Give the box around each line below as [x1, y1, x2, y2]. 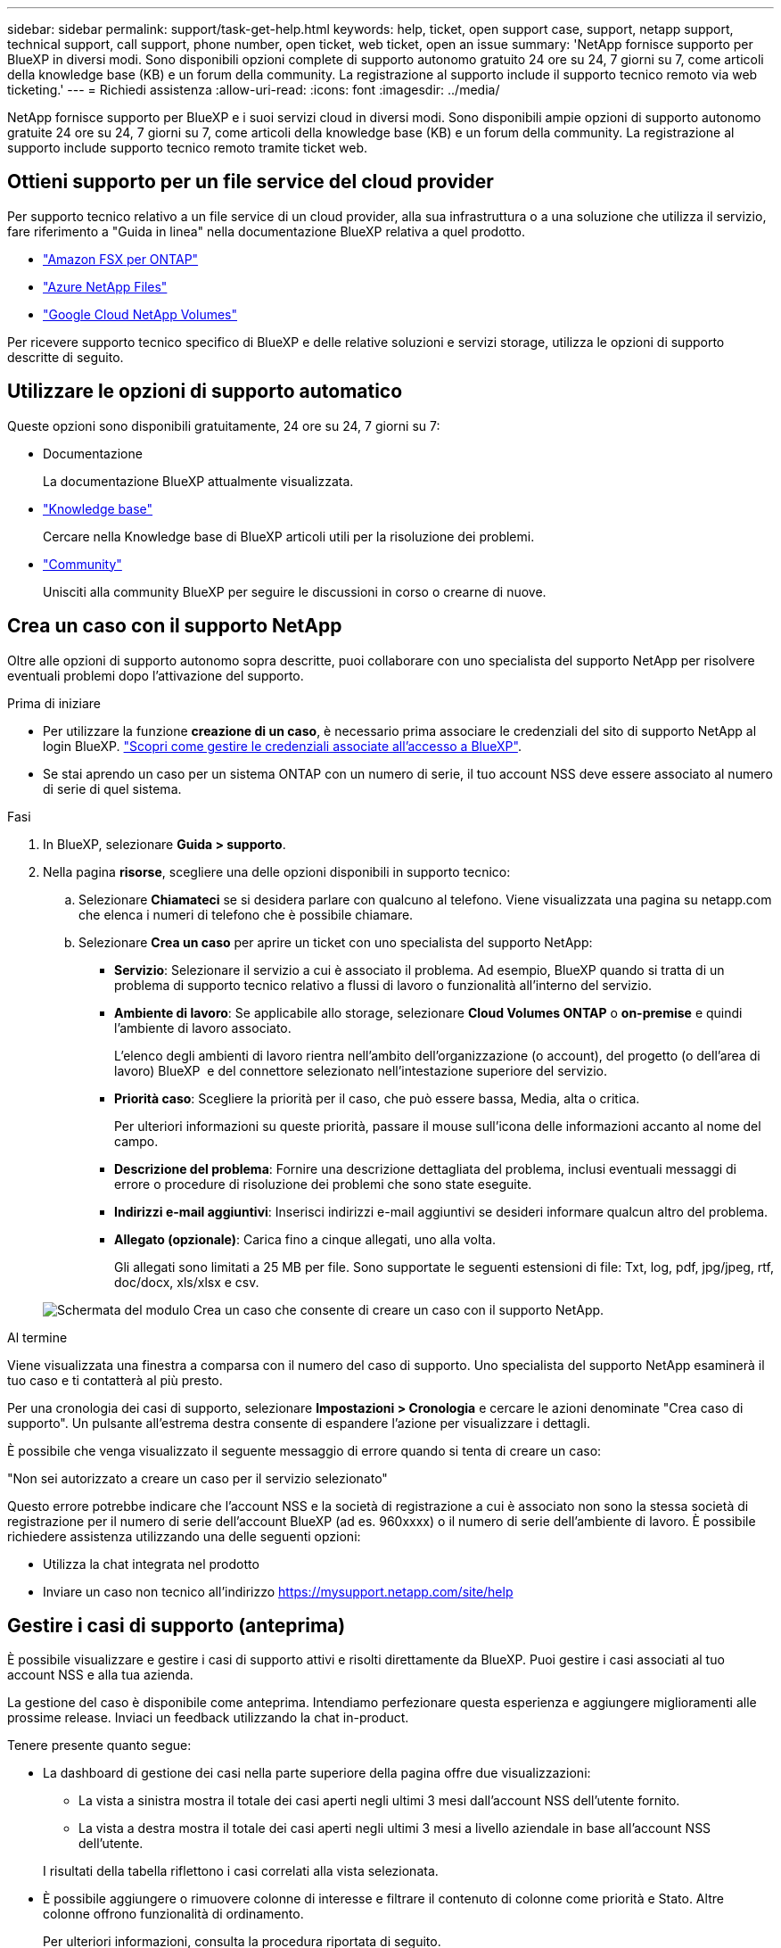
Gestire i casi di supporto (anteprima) [7, 1614, 346, 1637]
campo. [114, 1133, 159, 1149]
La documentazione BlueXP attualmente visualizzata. [43, 473, 354, 489]
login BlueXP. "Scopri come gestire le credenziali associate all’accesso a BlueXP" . [43, 738, 522, 754]
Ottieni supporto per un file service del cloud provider [7, 170, 494, 194]
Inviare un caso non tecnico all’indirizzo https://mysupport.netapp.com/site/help [43, 1583, 514, 1599]
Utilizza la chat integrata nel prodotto [43, 1556, 259, 1572]
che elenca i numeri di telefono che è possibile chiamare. [78, 906, 414, 922]
